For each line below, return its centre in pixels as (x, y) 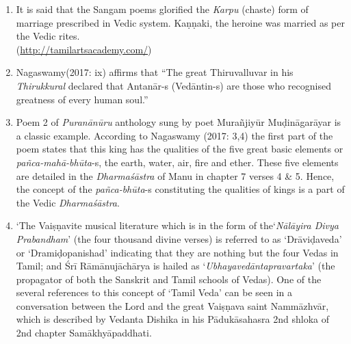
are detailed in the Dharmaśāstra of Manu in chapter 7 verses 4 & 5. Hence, (175, 175)
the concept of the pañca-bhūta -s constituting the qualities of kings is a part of (180, 189)
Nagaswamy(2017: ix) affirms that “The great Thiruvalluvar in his (155, 72)
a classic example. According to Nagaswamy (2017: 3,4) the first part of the (174, 135)
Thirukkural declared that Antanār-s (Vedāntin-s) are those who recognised (173, 85)
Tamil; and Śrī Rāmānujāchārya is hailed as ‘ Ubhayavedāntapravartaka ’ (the (175, 266)
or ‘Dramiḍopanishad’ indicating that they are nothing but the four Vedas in (177, 252)
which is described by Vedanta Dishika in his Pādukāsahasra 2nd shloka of (173, 319)
